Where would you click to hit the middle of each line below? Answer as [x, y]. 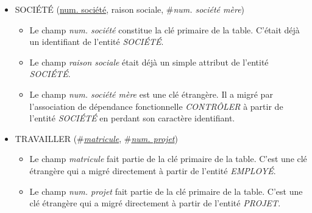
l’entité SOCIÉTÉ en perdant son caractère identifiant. [132, 118]
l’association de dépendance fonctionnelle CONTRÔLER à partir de [156, 106]
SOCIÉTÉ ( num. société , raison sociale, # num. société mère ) [130, 9]
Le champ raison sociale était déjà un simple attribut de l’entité [149, 62]
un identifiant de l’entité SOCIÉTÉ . [97, 42]
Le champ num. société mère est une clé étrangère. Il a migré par [151, 94]
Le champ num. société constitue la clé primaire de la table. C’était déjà [165, 29]
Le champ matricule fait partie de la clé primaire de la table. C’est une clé [168, 159]
